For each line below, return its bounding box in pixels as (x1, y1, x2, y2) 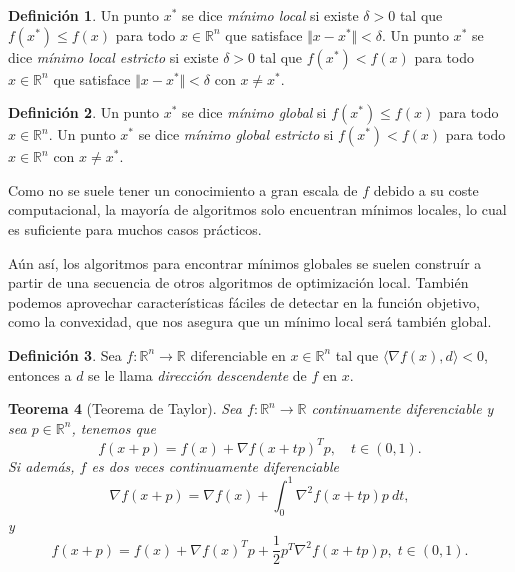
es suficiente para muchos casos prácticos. (8, 218, 262, 239)
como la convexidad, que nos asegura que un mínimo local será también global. (8, 311, 492, 332)
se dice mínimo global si (182, 102, 327, 123)
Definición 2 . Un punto (8, 102, 160, 123)
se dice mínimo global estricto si (138, 124, 334, 145)
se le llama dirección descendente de (88, 364, 307, 385)
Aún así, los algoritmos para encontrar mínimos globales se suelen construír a (8, 252, 482, 273)
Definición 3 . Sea (8, 344, 122, 365)
